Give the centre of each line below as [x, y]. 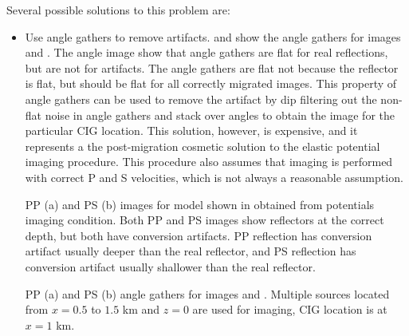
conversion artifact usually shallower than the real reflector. [170, 266]
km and [141, 309]
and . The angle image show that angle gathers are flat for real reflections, [206, 52]
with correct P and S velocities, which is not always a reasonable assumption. [214, 177]
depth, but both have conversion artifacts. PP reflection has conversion [199, 235]
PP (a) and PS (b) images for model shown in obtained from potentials [200, 204]
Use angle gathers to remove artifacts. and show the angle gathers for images [213, 36]
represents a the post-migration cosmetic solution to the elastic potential [203, 146]
